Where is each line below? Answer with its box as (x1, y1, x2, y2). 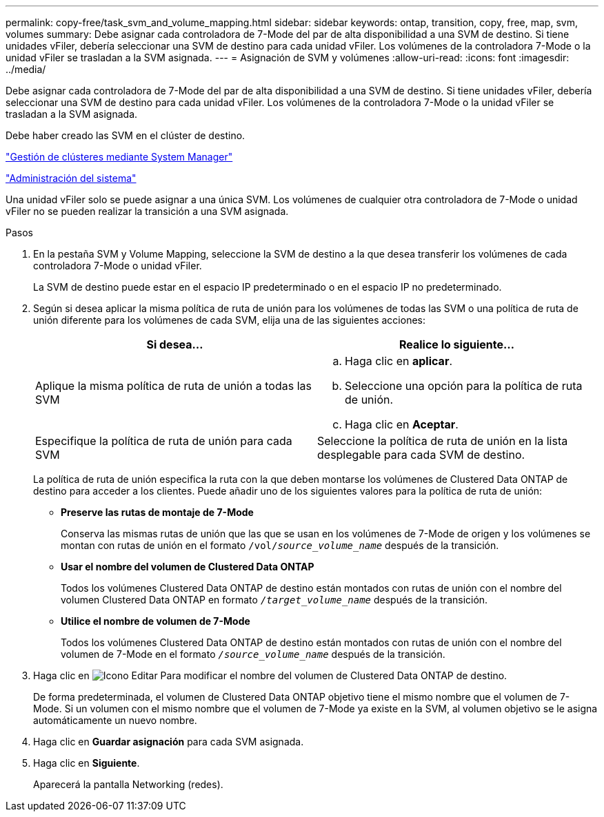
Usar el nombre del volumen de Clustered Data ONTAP (61, 561, 314, 572)
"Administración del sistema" (6, 172, 137, 184)
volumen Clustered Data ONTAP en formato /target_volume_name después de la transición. (61, 594, 488, 606)
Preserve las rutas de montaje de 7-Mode (61, 506, 254, 518)
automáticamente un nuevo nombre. (33, 714, 197, 726)
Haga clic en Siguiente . (33, 757, 140, 769)
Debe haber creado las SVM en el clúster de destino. (6, 130, 245, 141)
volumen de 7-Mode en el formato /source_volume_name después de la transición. (61, 648, 445, 660)
